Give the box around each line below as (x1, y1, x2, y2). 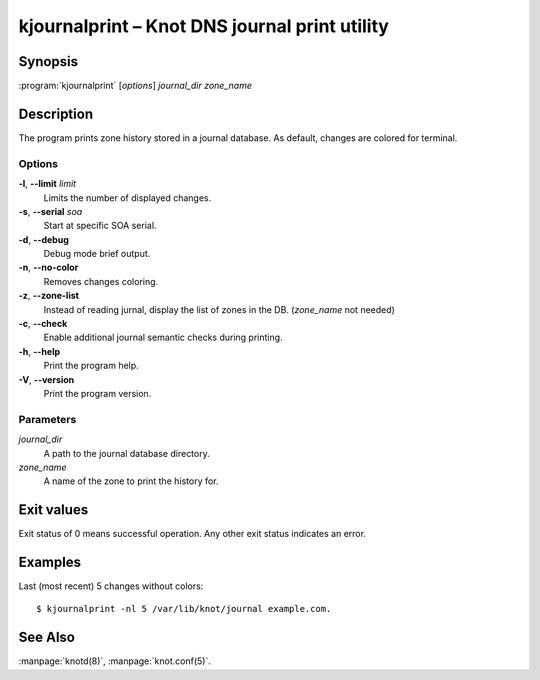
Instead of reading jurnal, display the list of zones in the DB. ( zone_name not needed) (43, 303, 395, 315)
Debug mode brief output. (43, 248, 151, 260)
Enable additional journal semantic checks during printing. (43, 331, 284, 344)
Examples (18, 554, 82, 570)
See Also (18, 629, 75, 646)
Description (18, 105, 94, 122)
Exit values (18, 501, 89, 519)
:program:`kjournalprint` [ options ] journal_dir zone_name (18, 80, 252, 92)
